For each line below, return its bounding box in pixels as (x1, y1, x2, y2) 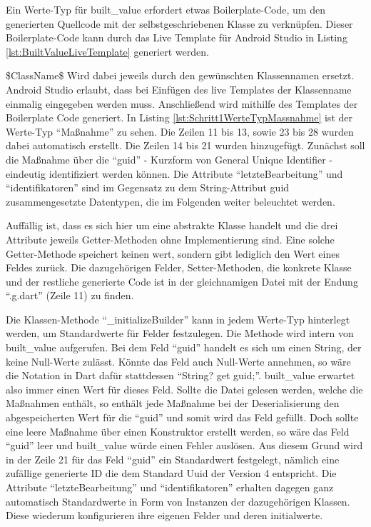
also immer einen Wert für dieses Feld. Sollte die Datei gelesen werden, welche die (6, 381, 363, 396)
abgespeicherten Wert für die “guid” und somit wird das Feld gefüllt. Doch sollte (6, 410, 359, 425)
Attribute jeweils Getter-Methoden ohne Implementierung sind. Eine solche (6, 231, 335, 246)
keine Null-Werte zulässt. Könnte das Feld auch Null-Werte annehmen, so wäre (6, 353, 351, 368)
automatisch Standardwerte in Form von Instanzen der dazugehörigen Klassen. (6, 493, 350, 508)
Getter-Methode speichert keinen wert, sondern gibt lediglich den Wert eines (6, 246, 340, 261)
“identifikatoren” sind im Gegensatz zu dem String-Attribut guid (6, 180, 290, 195)
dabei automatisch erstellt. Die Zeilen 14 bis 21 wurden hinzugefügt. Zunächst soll (6, 138, 365, 153)
